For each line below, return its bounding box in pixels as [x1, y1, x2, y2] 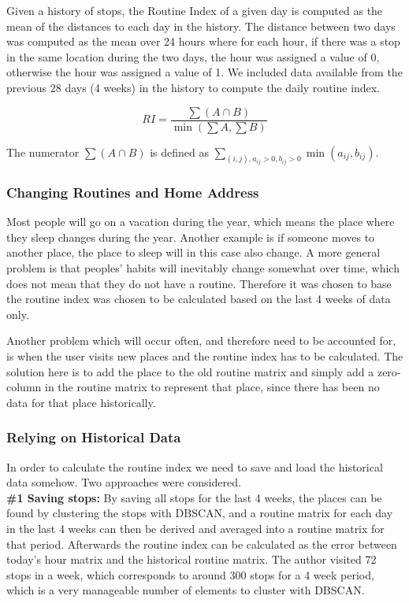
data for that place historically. [6, 394, 156, 410]
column [6, 379, 42, 395]
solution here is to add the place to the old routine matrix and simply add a [6, 363, 374, 379]
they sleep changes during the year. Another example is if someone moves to [6, 228, 375, 245]
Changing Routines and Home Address [6, 182, 259, 202]
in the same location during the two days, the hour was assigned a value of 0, [6, 48, 380, 65]
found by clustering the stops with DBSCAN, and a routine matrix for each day [6, 505, 393, 521]
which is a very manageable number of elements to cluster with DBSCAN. [6, 582, 365, 598]
